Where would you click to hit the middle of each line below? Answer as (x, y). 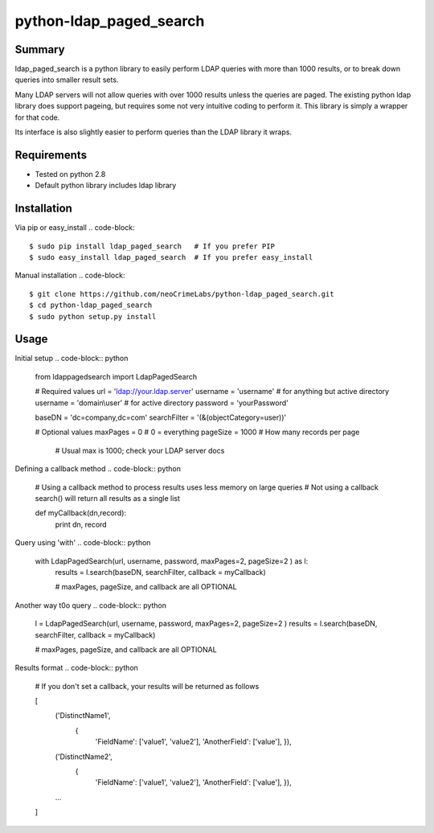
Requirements (51, 155)
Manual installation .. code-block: (70, 275)
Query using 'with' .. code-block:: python (83, 543)
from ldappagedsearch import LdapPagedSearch (116, 376)
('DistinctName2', (84, 757)
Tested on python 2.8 (70, 174)
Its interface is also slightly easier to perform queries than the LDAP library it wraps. (154, 132)
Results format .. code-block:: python (76, 668)
